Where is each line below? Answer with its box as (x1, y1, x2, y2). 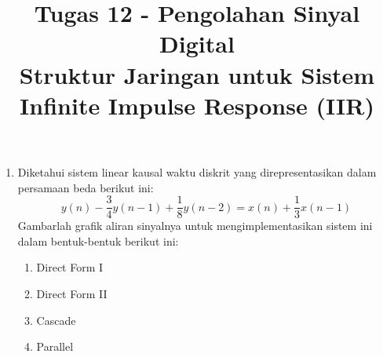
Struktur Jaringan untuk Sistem (19, 58, 375, 90)
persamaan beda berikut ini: (17, 179, 154, 195)
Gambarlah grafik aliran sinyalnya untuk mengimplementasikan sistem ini (17, 217, 373, 234)
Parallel (36, 338, 74, 355)
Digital (159, 27, 235, 60)
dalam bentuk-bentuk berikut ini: (17, 232, 179, 249)
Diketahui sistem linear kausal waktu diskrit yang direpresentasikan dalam (17, 163, 377, 180)
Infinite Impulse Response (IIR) (20, 89, 374, 121)
